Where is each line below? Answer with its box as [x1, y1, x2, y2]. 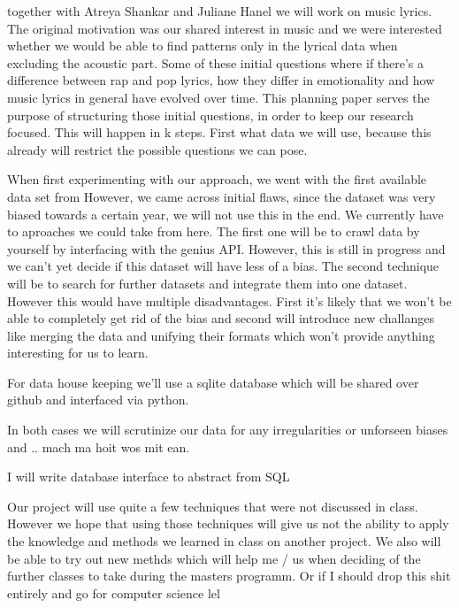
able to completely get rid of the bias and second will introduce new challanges [7, 309, 434, 327]
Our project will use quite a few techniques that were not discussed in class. [7, 496, 418, 515]
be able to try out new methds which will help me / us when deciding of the [7, 549, 421, 567]
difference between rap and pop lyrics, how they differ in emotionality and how [7, 71, 435, 89]
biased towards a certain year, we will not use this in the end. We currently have [7, 204, 444, 223]
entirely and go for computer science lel [7, 583, 220, 602]
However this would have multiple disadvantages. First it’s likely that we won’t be [7, 291, 452, 310]
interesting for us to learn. [7, 343, 149, 362]
